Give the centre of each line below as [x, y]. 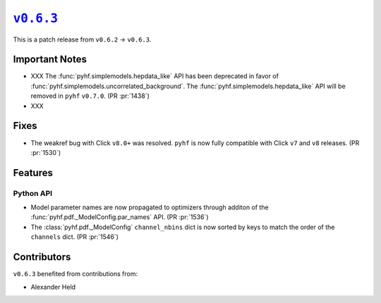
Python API [33, 193]
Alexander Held [53, 287]
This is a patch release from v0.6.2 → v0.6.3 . [82, 39]
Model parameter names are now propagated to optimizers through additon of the [150, 207]
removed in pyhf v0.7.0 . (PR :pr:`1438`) [90, 96]
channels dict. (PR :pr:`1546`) [75, 237]
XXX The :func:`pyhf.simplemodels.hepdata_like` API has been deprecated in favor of [155, 76]
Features [33, 173]
